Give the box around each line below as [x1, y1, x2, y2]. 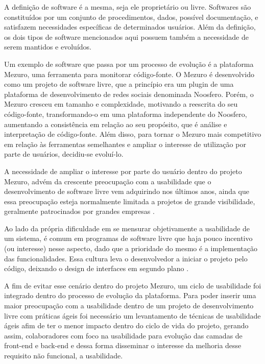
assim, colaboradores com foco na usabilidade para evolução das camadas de [4, 330, 243, 341]
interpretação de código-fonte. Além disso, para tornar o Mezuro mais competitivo [4, 129, 261, 139]
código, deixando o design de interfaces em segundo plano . [4, 263, 189, 274]
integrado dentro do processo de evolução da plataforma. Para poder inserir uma [4, 290, 256, 301]
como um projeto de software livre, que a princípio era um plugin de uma [4, 79, 234, 89]
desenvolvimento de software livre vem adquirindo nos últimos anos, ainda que [4, 186, 250, 197]
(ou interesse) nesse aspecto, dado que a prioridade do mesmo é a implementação [4, 243, 257, 254]
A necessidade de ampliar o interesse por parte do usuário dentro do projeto [4, 165, 242, 176]
